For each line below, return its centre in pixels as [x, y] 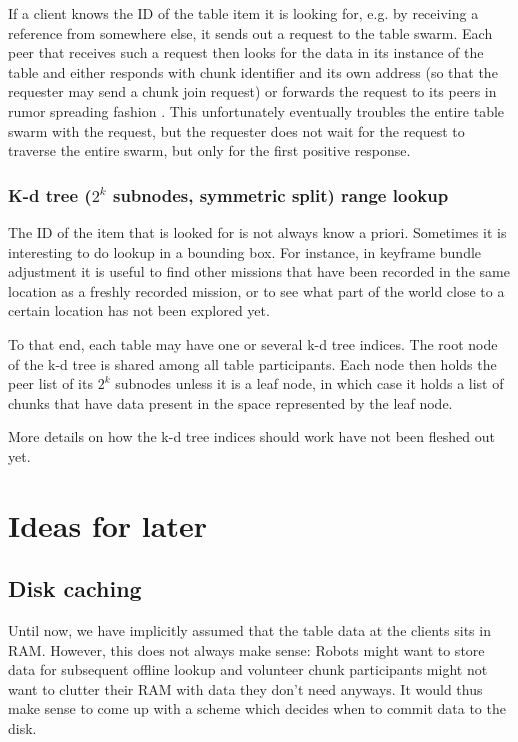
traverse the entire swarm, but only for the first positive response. [209, 150]
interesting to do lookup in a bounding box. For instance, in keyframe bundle [245, 251]
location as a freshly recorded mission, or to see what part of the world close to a [256, 290]
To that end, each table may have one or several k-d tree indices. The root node [253, 343]
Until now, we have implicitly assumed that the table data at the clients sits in [249, 630]
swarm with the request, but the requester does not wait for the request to [236, 130]
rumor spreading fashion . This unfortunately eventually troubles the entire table [256, 110]
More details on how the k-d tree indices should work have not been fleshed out [251, 436]
